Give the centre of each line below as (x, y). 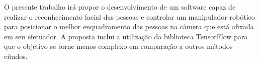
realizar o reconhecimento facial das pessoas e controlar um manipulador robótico (129, 16)
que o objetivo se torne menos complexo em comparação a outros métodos (118, 46)
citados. (16, 56)
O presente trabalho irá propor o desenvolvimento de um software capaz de (120, 7)
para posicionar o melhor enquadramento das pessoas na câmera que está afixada (129, 26)
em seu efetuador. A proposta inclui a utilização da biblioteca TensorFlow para (126, 36)
